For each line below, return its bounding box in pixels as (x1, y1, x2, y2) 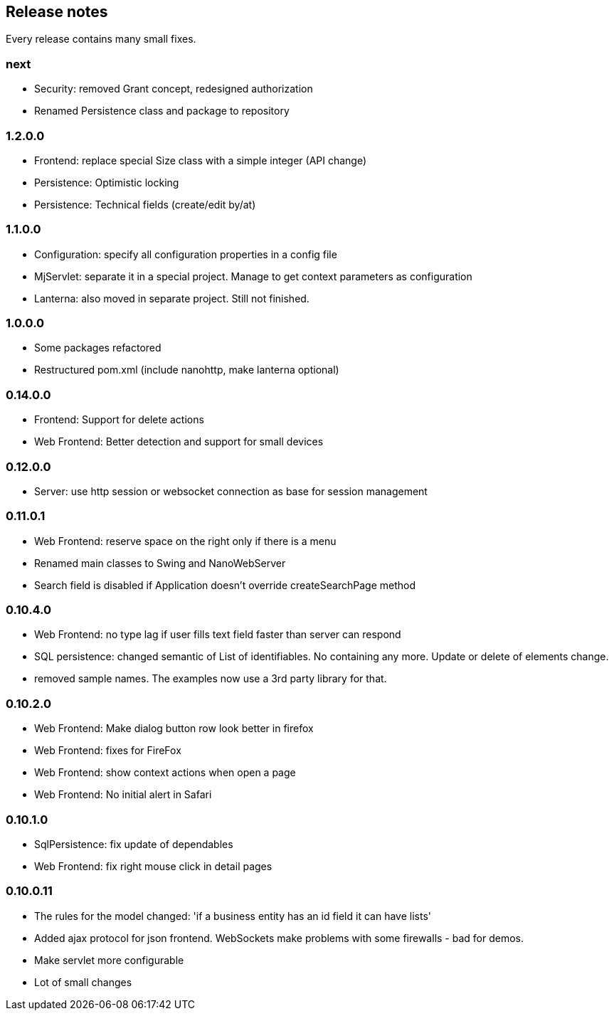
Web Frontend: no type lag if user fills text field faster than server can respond (34, 628, 401, 641)
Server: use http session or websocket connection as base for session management (34, 485, 428, 497)
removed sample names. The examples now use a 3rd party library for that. (34, 672, 387, 685)
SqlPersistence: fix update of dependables (34, 837, 233, 850)
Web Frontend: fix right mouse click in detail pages (34, 859, 272, 872)
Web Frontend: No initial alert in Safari (34, 788, 212, 801)
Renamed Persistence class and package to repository (34, 105, 290, 117)
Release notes (6, 3, 108, 21)
